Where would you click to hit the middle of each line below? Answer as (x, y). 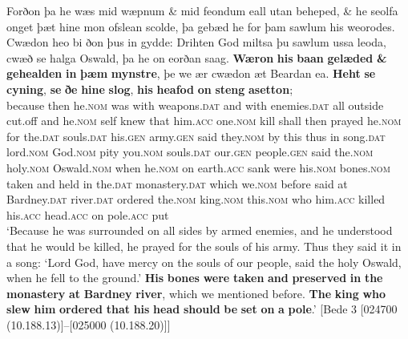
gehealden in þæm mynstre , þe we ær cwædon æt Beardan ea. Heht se (191, 73)
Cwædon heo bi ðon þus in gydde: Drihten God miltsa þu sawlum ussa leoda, (197, 42)
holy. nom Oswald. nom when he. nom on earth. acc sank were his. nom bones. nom (198, 167)
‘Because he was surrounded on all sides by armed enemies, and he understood (200, 230)
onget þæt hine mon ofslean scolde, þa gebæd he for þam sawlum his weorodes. (201, 26)
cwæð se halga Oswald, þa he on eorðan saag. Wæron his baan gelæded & (197, 57)
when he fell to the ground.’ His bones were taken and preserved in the (195, 278)
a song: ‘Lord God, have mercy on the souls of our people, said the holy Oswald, (204, 262)
